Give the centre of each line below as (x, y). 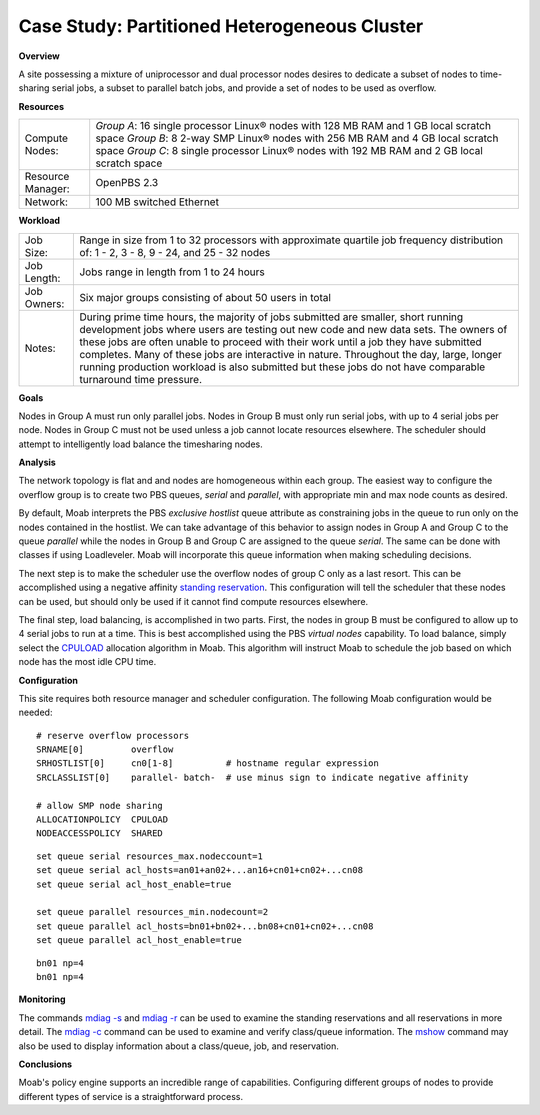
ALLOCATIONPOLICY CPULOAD (102, 819)
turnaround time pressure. (141, 379)
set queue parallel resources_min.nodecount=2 (152, 912)
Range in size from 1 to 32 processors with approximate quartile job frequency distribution (291, 240)
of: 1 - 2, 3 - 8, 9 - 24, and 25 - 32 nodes (175, 252)
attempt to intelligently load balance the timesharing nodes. (141, 444)
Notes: (40, 348)
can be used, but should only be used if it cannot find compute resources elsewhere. (193, 601)
